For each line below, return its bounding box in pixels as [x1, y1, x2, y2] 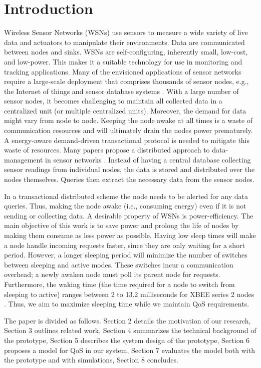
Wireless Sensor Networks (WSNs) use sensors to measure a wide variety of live [4, 27, 248, 37]
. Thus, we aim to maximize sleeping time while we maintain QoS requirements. [4, 298, 249, 309]
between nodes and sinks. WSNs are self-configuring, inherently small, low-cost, [4, 46, 248, 57]
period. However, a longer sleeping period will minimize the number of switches [4, 249, 247, 260]
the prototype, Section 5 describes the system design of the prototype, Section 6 [4, 334, 250, 345]
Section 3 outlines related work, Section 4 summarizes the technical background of [4, 325, 256, 335]
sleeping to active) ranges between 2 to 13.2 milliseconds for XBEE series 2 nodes [4, 288, 254, 299]
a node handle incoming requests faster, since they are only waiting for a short [4, 239, 245, 250]
